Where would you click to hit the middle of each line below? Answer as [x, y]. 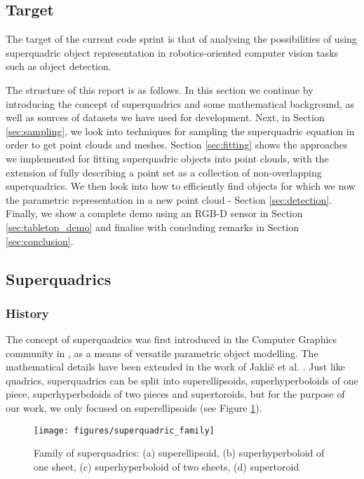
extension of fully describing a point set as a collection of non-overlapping [164, 172]
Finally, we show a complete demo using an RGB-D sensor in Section [154, 213]
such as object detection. [59, 66]
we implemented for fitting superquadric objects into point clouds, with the [167, 158]
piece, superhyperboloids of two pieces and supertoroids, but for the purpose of [175, 394]
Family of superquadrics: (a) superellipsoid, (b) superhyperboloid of [179, 453]
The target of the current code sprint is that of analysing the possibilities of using [181, 39]
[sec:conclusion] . [40, 241]
